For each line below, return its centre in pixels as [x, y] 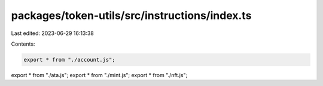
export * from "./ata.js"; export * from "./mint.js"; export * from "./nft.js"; [99, 75]
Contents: [23, 44]
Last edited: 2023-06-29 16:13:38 [52, 33]
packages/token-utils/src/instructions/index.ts [131, 15]
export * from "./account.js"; [70, 60]
